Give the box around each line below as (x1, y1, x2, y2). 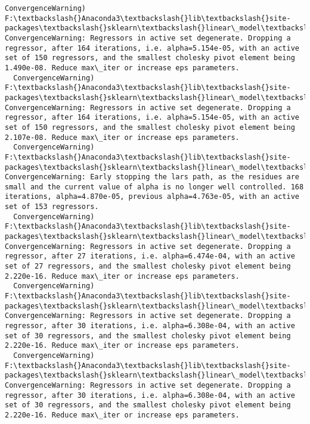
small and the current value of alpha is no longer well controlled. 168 (5, 182, 304, 191)
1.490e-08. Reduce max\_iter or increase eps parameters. (5, 63, 240, 72)
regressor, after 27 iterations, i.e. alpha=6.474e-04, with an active (5, 252, 295, 261)
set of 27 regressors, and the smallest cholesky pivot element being (5, 262, 291, 271)
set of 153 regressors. (5, 202, 99, 211)
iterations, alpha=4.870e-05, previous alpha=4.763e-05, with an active (5, 192, 299, 201)
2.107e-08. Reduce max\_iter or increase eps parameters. (5, 133, 240, 142)
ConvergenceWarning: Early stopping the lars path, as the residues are (5, 173, 299, 182)
